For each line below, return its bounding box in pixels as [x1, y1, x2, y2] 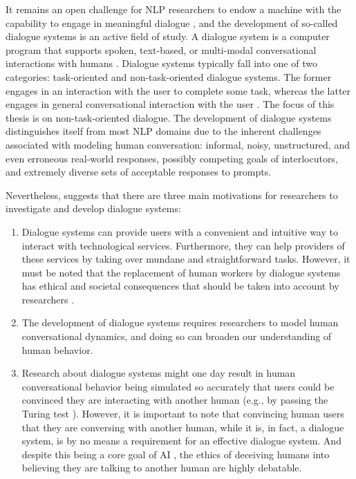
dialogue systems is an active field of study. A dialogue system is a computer [6, 29, 330, 44]
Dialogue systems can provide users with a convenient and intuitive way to [21, 224, 338, 238]
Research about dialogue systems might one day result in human [21, 366, 296, 380]
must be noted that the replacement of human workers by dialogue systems [21, 265, 341, 279]
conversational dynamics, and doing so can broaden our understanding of [21, 329, 332, 344]
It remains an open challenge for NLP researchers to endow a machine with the [6, 2, 341, 16]
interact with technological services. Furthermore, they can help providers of [21, 238, 345, 252]
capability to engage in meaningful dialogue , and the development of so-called [6, 15, 338, 30]
